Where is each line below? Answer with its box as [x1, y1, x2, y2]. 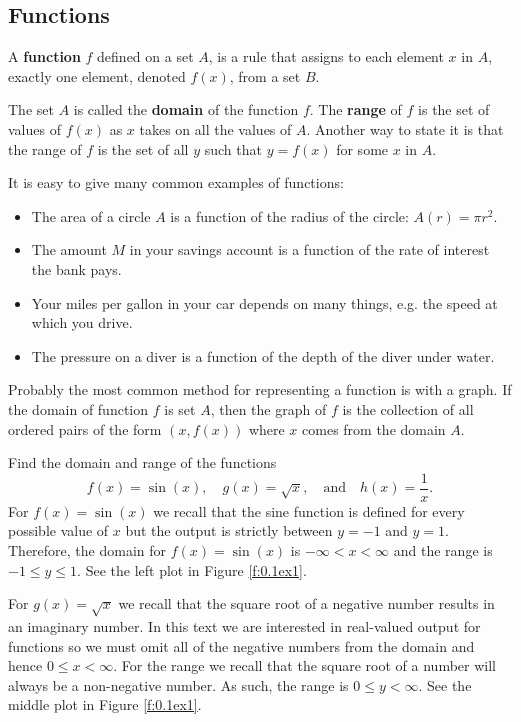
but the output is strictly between [125, 520, 333, 541]
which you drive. [31, 312, 133, 333]
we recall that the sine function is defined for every [153, 500, 465, 521]
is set [164, 398, 196, 419]
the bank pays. [31, 258, 122, 279]
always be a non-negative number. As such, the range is [8, 674, 349, 695]
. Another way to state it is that [306, 118, 504, 139]
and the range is [393, 539, 493, 560]
